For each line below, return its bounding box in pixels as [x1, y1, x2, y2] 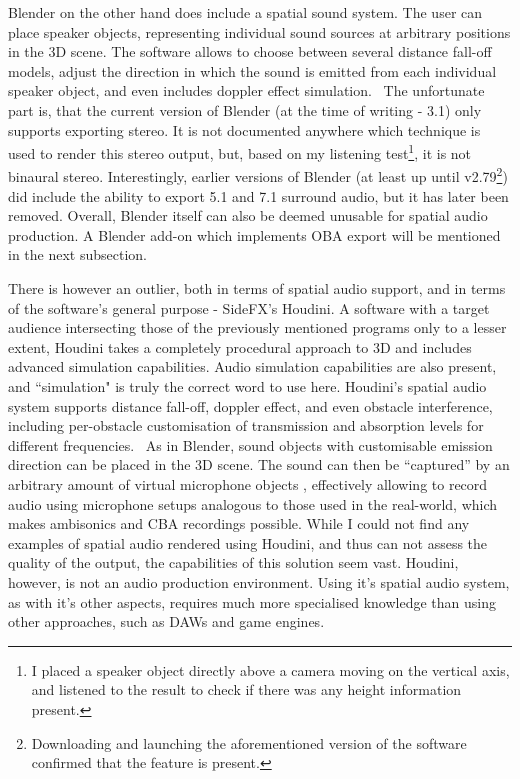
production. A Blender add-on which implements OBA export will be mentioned [8, 224, 501, 245]
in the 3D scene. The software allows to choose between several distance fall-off [8, 41, 492, 62]
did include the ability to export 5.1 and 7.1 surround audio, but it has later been [8, 185, 509, 206]
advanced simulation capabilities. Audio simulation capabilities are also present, [8, 356, 497, 377]
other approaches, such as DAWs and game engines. [8, 611, 325, 632]
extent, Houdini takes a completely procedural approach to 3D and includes [8, 336, 472, 357]
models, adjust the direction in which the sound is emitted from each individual [8, 60, 497, 81]
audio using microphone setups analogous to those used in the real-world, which [8, 493, 498, 514]
